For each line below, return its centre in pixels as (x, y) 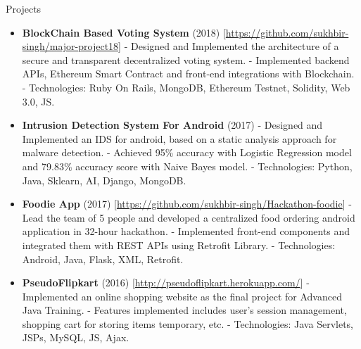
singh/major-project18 (70, 46)
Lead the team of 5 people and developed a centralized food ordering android (189, 217)
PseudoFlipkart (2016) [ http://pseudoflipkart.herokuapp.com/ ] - (166, 283)
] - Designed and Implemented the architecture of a (229, 46)
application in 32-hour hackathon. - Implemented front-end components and (186, 231)
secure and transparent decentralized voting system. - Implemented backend (186, 59)
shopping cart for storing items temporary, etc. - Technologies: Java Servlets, (188, 323)
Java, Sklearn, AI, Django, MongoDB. (104, 180)
